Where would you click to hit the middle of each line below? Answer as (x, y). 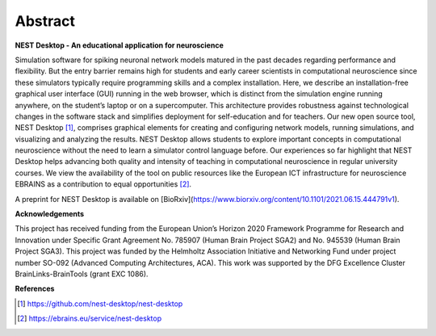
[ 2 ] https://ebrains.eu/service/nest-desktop (89, 318)
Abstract (45, 21)
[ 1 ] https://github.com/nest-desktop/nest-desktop (100, 304)
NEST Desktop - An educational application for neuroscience (119, 45)
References (35, 289)
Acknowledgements (50, 214)
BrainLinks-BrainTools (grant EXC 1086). (82, 274)
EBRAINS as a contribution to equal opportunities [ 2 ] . (103, 184)
